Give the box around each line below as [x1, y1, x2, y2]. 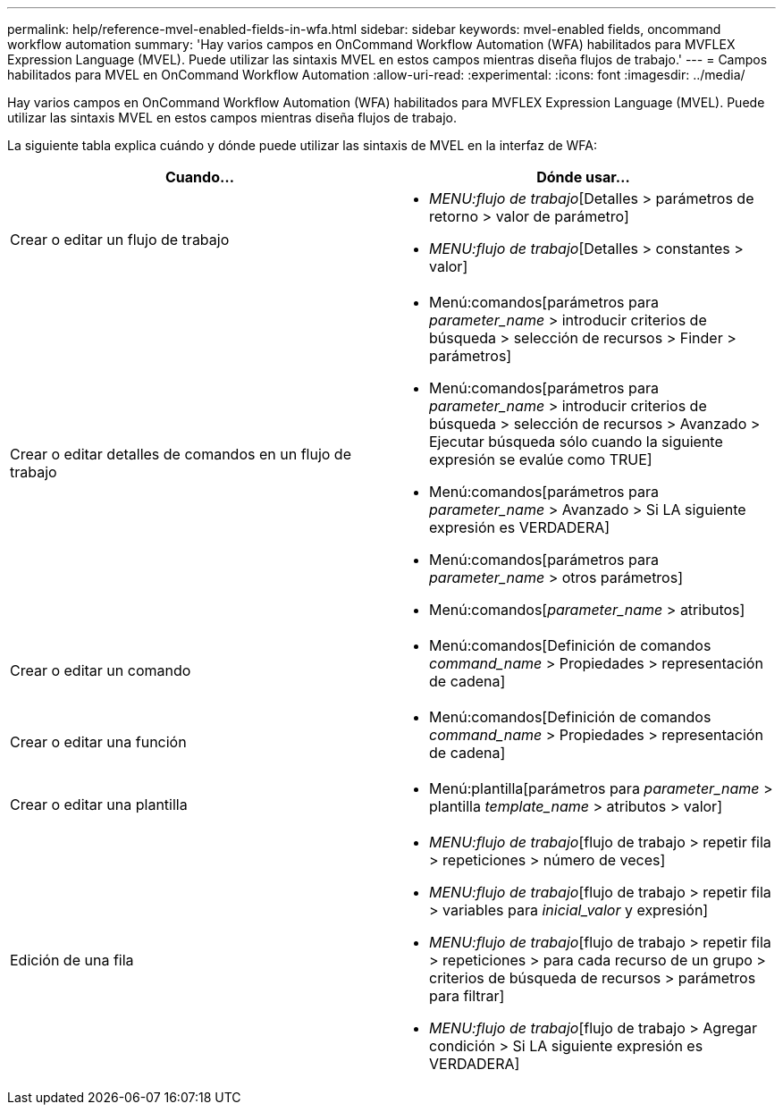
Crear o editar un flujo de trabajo [10, 231, 230, 249]
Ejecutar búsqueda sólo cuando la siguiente [429, 433, 723, 451]
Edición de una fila [10, 951, 134, 969]
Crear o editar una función [10, 733, 187, 751]
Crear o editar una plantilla [10, 796, 188, 813]
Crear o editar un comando [10, 661, 191, 679]
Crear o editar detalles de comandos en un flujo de [10, 445, 351, 463]
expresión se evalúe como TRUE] [429, 451, 652, 468]
